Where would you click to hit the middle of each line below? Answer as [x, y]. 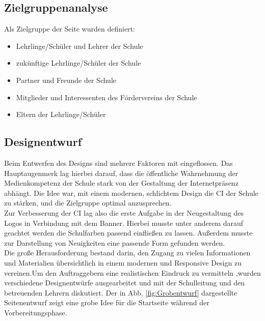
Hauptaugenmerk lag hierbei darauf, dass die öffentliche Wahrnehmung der [121, 173]
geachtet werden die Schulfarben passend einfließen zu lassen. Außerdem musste [128, 233]
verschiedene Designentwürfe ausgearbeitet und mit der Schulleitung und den [124, 283]
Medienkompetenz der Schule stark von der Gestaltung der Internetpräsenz [121, 183]
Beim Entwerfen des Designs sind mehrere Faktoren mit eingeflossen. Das [118, 163]
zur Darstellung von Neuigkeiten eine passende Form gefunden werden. [115, 242]
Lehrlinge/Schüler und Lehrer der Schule [79, 46]
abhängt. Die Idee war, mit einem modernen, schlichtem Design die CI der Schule [131, 193]
